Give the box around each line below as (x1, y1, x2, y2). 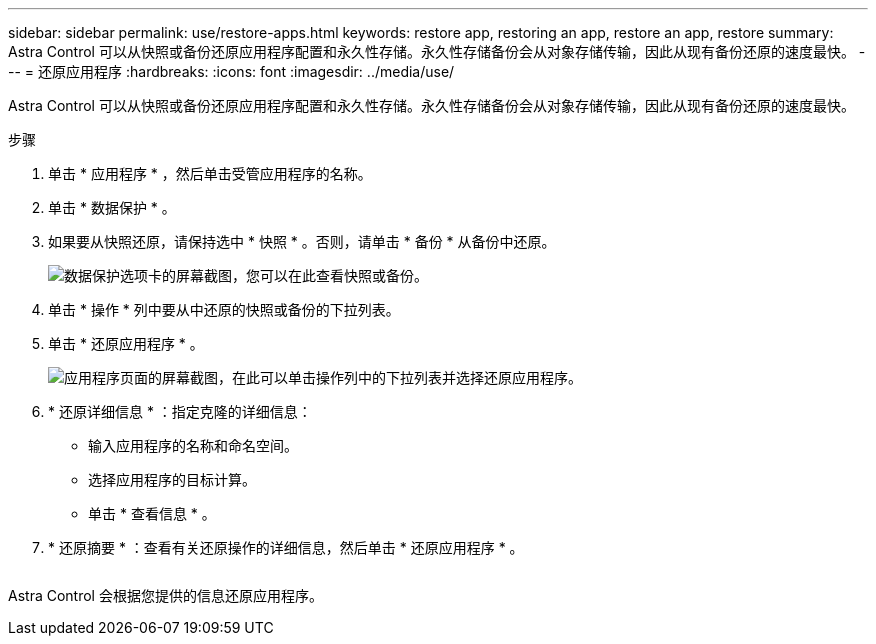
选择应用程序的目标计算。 (88, 471, 256, 488)
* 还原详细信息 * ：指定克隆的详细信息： (48, 403, 312, 420)
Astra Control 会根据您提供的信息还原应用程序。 (8, 587, 323, 604)
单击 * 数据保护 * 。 (48, 199, 176, 216)
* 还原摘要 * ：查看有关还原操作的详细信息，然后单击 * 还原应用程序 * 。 (48, 539, 524, 556)
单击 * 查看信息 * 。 (88, 505, 216, 522)
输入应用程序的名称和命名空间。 (88, 437, 298, 454)
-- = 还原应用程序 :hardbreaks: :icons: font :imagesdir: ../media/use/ (8, 63, 455, 80)
